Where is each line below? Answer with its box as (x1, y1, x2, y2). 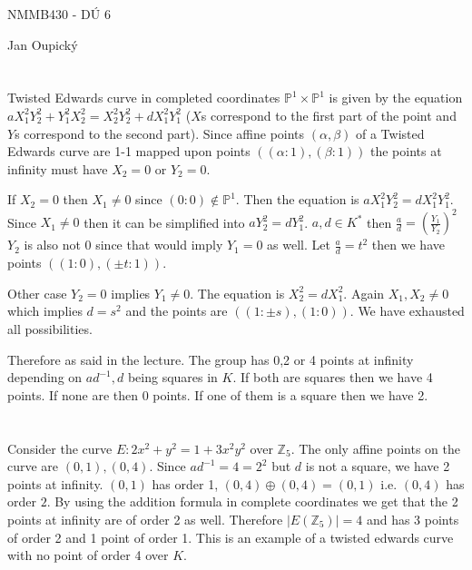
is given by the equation (329, 88, 463, 107)
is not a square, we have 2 (305, 457, 450, 476)
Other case (7, 283, 67, 302)
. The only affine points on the (290, 438, 460, 457)
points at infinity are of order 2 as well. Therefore (7, 509, 283, 528)
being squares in (127, 368, 218, 387)
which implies (7, 301, 83, 320)
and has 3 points (366, 509, 459, 528)
